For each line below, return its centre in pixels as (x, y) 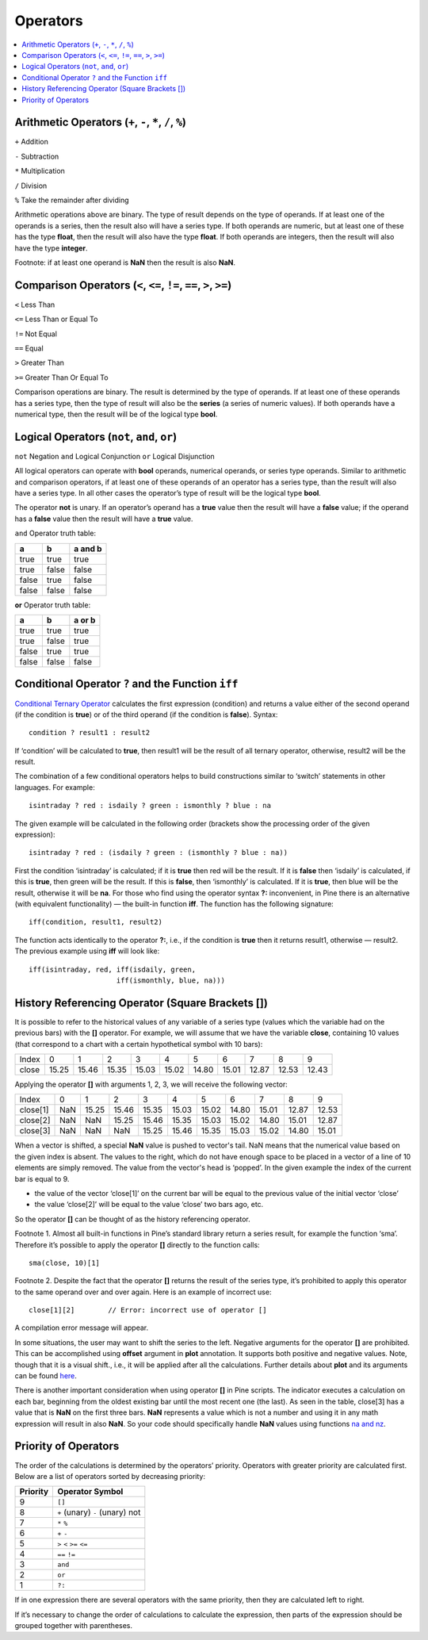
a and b (88, 549)
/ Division (31, 186)
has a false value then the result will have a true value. (104, 519)
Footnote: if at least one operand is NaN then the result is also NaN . (125, 262)
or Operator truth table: (53, 605)
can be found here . (46, 1376)
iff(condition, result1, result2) (96, 922)
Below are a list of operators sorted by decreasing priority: (110, 1476)
